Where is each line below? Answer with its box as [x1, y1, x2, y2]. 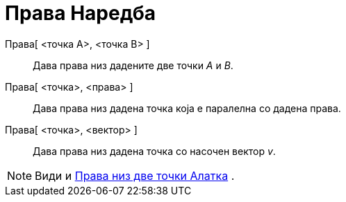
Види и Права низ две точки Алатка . [35, 168, 235, 183]
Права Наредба [5, 1, 156, 25]
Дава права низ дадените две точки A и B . [33, 59, 233, 71]
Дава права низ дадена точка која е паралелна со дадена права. [33, 102, 341, 114]
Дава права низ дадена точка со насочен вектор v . [33, 145, 276, 157]
